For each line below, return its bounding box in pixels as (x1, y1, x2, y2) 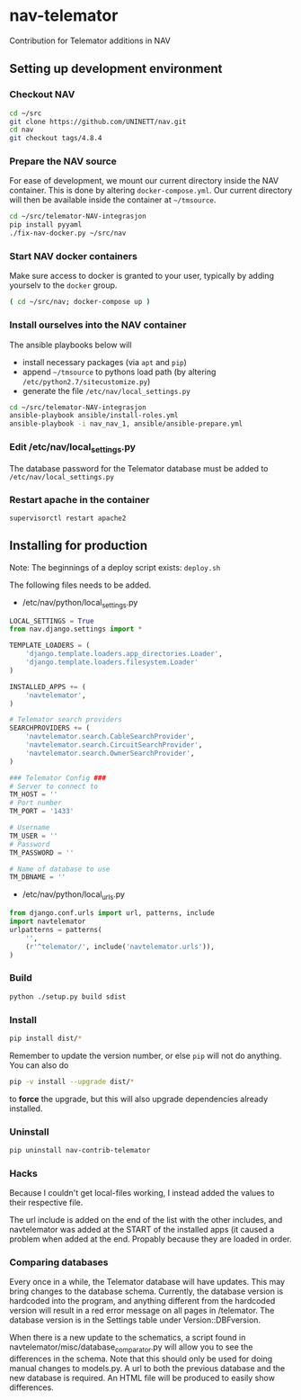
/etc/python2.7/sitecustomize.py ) (22, 375, 151, 387)
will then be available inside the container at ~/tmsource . (9, 194, 217, 205)
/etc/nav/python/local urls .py (22, 889, 126, 902)
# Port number (9, 798, 63, 808)
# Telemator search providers (9, 715, 123, 724)
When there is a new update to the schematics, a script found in (9, 1333, 246, 1343)
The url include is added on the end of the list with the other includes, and (9, 1215, 283, 1225)
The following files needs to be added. (9, 579, 152, 590)
